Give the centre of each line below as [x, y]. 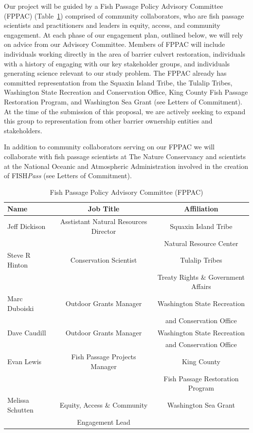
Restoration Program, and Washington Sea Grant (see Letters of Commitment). [123, 101]
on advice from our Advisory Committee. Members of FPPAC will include [115, 44]
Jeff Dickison [27, 226]
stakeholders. [23, 130]
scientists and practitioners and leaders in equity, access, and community [112, 25]
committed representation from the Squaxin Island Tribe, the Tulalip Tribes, [118, 82]
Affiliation [201, 209]
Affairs [201, 286]
